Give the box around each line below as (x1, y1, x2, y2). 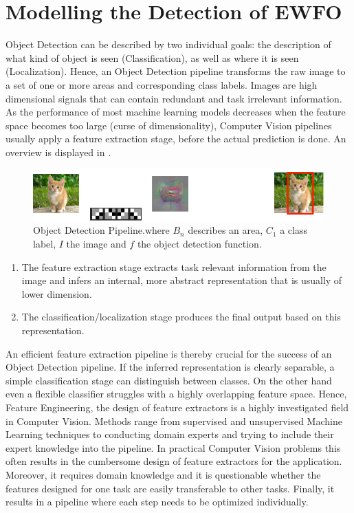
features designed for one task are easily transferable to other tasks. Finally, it (5, 481, 335, 495)
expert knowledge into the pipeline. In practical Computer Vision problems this (5, 440, 341, 455)
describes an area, (188, 223, 263, 237)
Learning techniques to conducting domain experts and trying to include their (5, 427, 334, 441)
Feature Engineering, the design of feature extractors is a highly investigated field (5, 400, 349, 414)
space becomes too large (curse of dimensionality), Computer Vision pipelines (5, 118, 332, 132)
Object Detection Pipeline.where (33, 223, 170, 237)
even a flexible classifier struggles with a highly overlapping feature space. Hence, (5, 386, 347, 401)
